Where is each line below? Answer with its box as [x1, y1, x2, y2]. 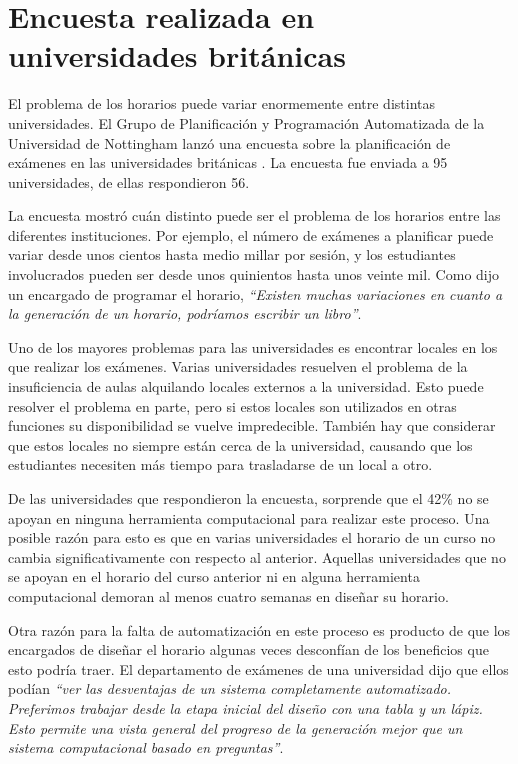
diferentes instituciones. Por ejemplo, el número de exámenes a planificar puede [8, 224, 494, 245]
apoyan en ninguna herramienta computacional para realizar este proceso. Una [8, 507, 490, 528]
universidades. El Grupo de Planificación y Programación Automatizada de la [8, 112, 485, 133]
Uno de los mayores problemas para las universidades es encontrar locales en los [8, 336, 498, 357]
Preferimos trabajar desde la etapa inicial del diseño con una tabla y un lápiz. [8, 697, 483, 718]
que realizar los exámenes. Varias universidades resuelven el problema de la [8, 356, 468, 377]
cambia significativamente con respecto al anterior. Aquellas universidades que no [8, 546, 506, 567]
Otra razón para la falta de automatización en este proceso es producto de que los [8, 619, 511, 640]
